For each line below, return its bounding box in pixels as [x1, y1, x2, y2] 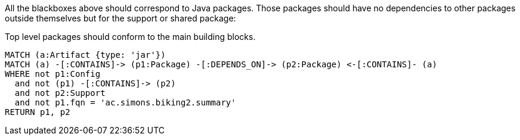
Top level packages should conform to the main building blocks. [5, 32, 256, 42]
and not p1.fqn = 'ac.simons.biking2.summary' [14, 98, 236, 107]
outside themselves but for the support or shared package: [5, 13, 236, 23]
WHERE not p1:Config [5, 69, 101, 79]
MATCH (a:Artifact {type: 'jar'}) [5, 50, 166, 60]
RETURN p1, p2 [5, 107, 70, 117]
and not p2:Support [14, 88, 106, 98]
